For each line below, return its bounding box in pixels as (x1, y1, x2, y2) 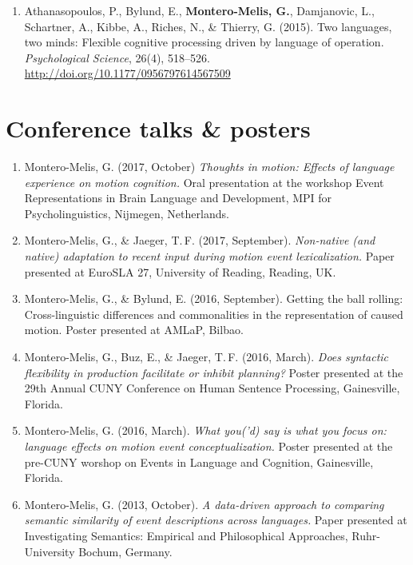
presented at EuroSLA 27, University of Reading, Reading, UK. (24, 263, 336, 280)
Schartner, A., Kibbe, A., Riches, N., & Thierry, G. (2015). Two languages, (24, 18, 392, 34)
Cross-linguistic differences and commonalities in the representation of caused (24, 305, 403, 322)
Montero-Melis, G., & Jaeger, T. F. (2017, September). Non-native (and (24, 232, 375, 249)
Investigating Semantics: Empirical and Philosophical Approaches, (24, 527, 348, 543)
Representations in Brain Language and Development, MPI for (24, 189, 332, 206)
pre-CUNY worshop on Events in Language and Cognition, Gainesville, (24, 453, 374, 470)
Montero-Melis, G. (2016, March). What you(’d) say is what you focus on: (24, 422, 387, 439)
